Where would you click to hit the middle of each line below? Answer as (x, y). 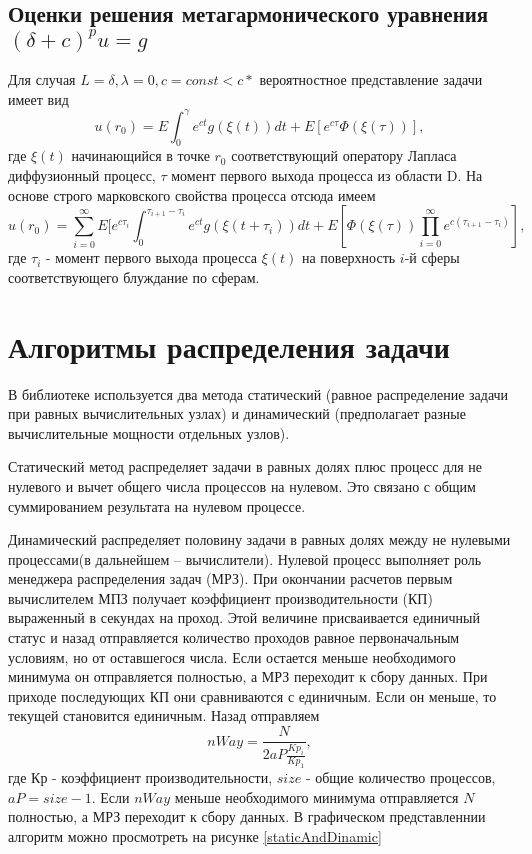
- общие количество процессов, (400, 776)
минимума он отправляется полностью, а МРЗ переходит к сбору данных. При (248, 676)
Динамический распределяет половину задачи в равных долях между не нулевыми (259, 539)
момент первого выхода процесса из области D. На (327, 175)
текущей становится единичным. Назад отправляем (164, 715)
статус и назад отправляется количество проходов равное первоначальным (234, 637)
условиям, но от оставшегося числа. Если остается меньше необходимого (232, 656)
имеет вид (38, 98)
